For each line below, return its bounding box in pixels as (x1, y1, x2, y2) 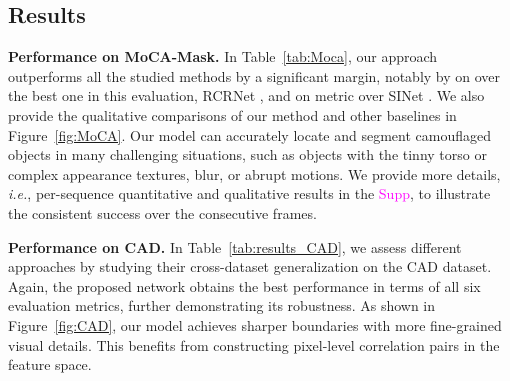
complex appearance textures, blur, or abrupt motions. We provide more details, (8, 163, 501, 184)
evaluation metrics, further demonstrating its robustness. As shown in (8, 295, 436, 316)
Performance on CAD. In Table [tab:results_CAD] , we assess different (8, 236, 462, 257)
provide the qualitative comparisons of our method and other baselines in (8, 104, 457, 125)
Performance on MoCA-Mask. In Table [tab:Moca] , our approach (8, 46, 438, 67)
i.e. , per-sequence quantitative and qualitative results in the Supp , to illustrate (8, 183, 491, 204)
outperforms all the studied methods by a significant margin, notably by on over (8, 65, 501, 86)
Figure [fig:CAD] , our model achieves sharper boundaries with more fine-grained (8, 314, 502, 335)
